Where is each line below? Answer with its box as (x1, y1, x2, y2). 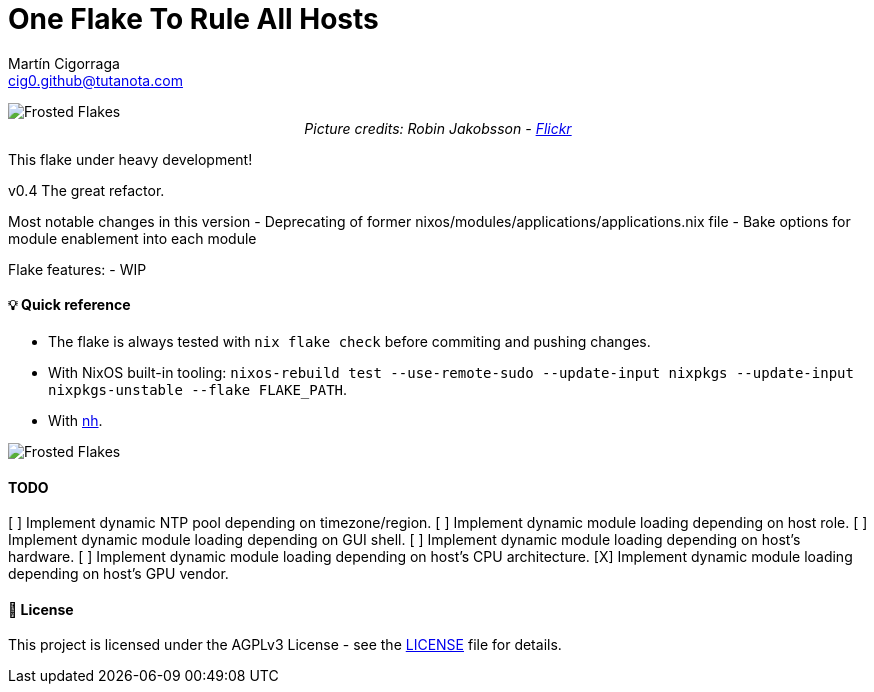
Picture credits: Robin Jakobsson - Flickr (304, 119, 572, 137)
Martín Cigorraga (8, 54, 120, 72)
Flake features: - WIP (8, 260, 147, 278)
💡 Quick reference (8, 296, 131, 314)
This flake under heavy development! (8, 150, 253, 168)
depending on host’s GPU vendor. (8, 565, 229, 583)
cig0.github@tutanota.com (8, 71, 183, 89)
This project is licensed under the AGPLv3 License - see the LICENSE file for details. (8, 636, 562, 654)
